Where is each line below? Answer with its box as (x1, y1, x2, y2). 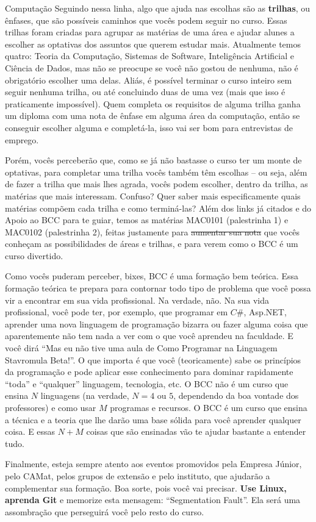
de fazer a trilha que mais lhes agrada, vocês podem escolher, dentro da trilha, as (5, 177, 308, 190)
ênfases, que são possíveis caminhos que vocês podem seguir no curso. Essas (5, 13, 287, 26)
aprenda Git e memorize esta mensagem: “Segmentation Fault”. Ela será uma (5, 493, 301, 506)
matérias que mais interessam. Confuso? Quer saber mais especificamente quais (5, 189, 301, 202)
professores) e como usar (5, 401, 96, 413)
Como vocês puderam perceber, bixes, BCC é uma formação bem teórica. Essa (5, 270, 299, 282)
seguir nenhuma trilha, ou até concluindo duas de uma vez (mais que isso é (5, 85, 285, 98)
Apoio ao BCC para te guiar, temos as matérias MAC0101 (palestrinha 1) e (5, 213, 289, 226)
